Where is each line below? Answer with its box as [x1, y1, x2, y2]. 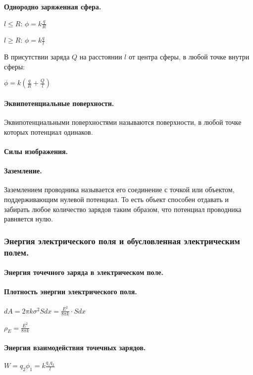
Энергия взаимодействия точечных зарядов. [4, 342, 146, 352]
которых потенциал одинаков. [4, 126, 93, 137]
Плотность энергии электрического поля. [4, 286, 137, 297]
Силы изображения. [4, 146, 68, 157]
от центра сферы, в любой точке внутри [128, 52, 250, 62]
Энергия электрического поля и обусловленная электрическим [4, 234, 240, 247]
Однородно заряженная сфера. [4, 1, 101, 11]
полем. [4, 246, 29, 258]
